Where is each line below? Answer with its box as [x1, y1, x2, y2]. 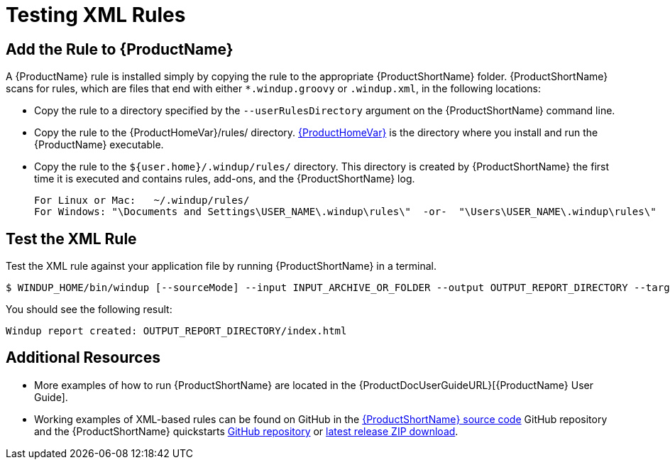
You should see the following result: [6, 303, 172, 316]
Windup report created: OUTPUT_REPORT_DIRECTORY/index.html [6, 325, 347, 337]
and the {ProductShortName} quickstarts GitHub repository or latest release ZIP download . [34, 425, 458, 437]
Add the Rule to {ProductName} [6, 40, 234, 58]
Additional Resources [6, 349, 160, 367]
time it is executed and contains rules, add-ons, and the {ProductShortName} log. [34, 173, 415, 185]
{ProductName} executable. [34, 138, 164, 151]
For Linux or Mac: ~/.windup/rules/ [34, 195, 250, 207]
